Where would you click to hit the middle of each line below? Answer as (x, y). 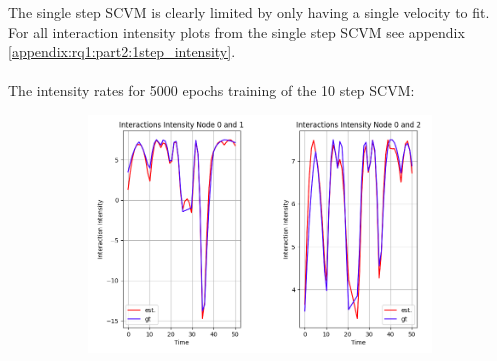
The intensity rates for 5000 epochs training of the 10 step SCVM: (211, 90)
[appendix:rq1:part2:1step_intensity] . (122, 51)
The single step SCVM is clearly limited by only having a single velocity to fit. (249, 12)
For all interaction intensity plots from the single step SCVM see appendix (236, 31)
